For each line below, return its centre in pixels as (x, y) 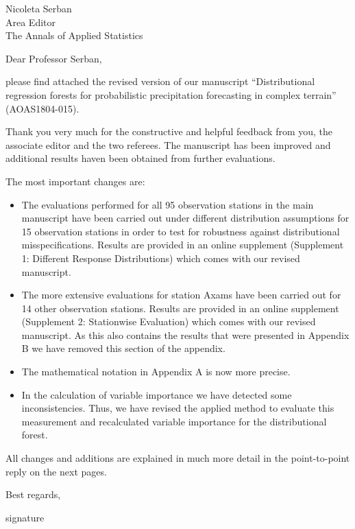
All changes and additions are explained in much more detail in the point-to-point (178, 458)
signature (25, 517)
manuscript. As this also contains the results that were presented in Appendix (185, 334)
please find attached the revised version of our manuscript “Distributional (160, 81)
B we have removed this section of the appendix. (123, 348)
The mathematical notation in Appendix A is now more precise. (156, 372)
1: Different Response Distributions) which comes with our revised (161, 258)
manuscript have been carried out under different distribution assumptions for (185, 218)
